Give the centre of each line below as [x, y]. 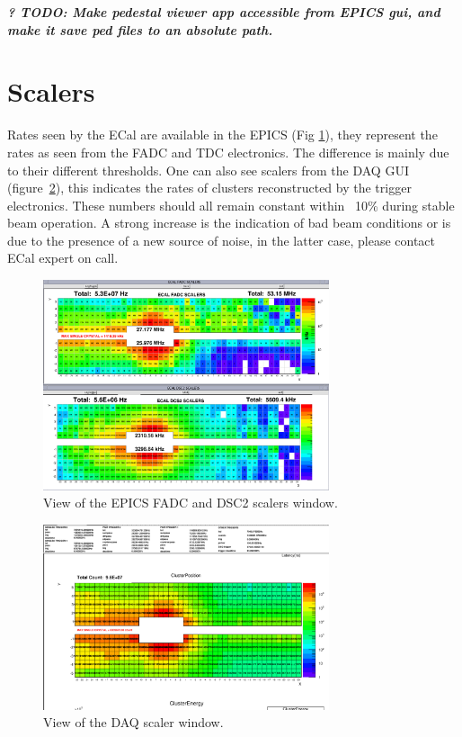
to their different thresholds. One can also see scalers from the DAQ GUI [208, 170]
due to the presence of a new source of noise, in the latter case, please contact [222, 240]
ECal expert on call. [63, 258]
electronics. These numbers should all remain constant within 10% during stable [231, 205]
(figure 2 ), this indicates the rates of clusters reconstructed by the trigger [209, 188]
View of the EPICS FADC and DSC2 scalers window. [191, 503]
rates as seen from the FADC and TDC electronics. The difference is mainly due [228, 152]
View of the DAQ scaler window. [133, 722]
